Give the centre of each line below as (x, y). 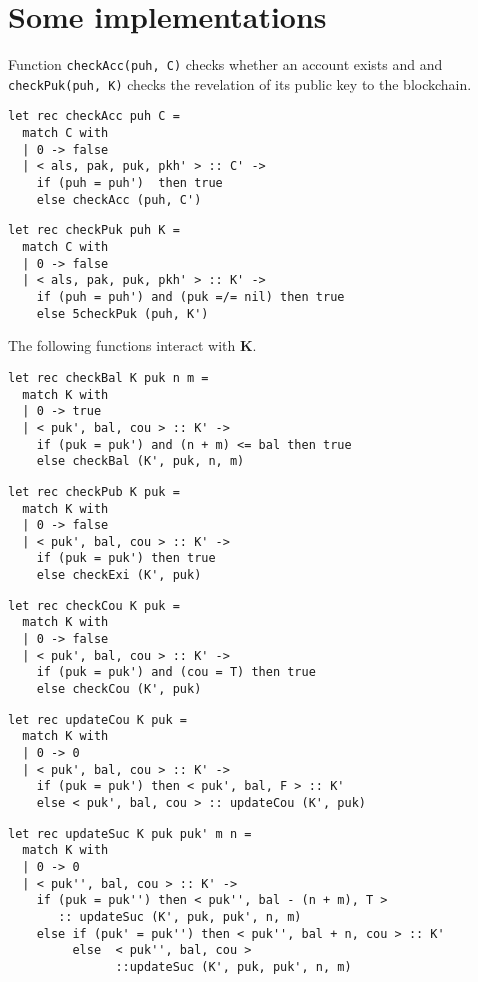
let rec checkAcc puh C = (94, 116)
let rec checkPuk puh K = (94, 230)
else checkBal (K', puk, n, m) (140, 461)
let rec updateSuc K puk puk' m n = (130, 833)
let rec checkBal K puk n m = (108, 377)
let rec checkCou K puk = (94, 605)
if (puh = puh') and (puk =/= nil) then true (190, 297)
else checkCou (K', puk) (119, 689)
